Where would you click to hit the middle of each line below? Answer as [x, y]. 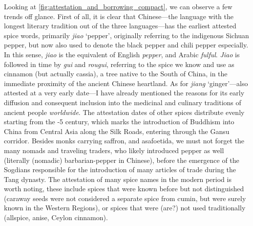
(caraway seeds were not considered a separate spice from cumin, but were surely [125, 198]
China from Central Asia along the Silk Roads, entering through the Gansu [117, 131]
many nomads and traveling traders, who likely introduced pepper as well [114, 150]
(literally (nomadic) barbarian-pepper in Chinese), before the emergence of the [122, 160]
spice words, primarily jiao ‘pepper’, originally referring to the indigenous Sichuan [126, 35]
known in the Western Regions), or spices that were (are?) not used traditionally [125, 208]
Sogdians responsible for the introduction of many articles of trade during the [120, 169]
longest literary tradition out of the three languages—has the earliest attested [120, 26]
